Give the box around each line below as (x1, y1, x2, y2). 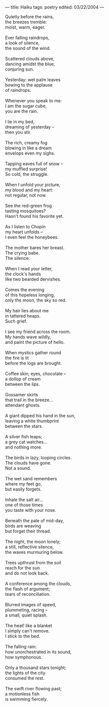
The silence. (5, 255, 30, 261)
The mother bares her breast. (5, 245, 65, 250)
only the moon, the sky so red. (5, 297, 67, 303)
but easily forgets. (5, 486, 42, 492)
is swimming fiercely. (5, 696, 48, 702)
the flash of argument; (5, 586, 50, 592)
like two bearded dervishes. (5, 276, 61, 282)
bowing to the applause (5, 82, 53, 88)
